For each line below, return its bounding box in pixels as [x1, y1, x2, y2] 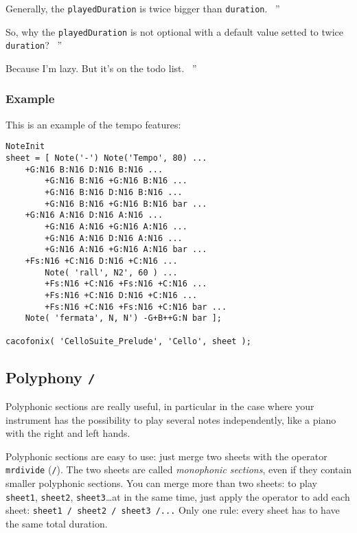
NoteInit [5, 141, 45, 152]
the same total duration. [5, 516, 108, 530]
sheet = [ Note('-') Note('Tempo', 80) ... [5, 153, 207, 163]
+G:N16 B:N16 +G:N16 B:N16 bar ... [45, 199, 207, 209]
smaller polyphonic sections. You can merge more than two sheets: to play [5, 476, 317, 490]
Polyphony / [5, 366, 95, 387]
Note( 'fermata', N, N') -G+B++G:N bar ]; [25, 313, 222, 324]
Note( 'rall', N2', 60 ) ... [45, 267, 178, 277]
